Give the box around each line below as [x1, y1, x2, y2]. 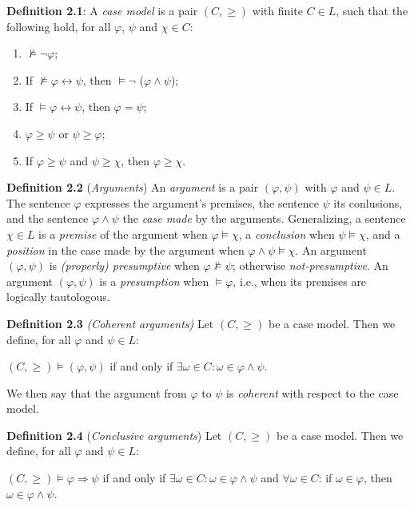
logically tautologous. [6, 288, 110, 305]
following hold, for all [6, 18, 111, 34]
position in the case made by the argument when [6, 241, 245, 258]
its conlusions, [333, 194, 403, 211]
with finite [252, 2, 303, 18]
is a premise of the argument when [38, 225, 208, 242]
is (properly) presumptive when [49, 257, 200, 274]
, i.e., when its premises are [233, 272, 367, 289]
